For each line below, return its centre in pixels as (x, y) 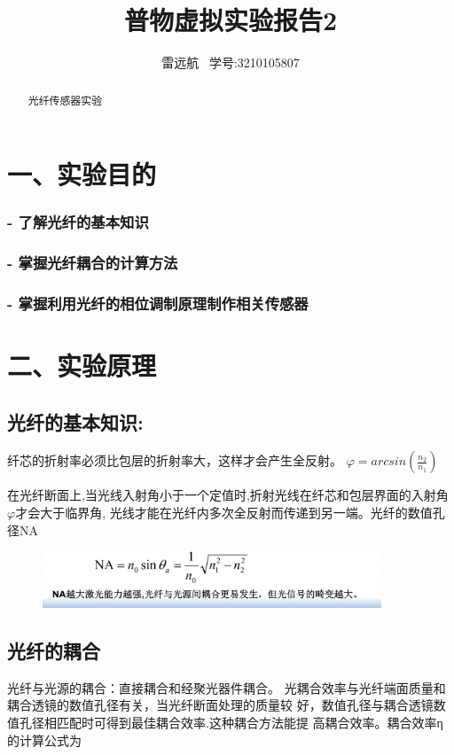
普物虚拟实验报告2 (231, 20)
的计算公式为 (44, 739)
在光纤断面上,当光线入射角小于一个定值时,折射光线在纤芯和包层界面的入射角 (228, 495)
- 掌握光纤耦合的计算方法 (93, 263)
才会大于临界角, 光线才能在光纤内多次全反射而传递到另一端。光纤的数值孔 (230, 513)
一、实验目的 (82, 174)
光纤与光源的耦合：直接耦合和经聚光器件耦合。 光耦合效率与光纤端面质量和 (227, 687)
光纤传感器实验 (65, 100)
